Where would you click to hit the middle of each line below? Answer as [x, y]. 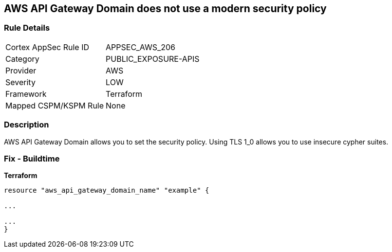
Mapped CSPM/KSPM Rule [55, 105]
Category [22, 59]
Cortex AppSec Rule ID [47, 47]
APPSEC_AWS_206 [140, 47]
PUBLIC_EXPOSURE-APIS [153, 59]
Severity [20, 82]
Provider [21, 70]
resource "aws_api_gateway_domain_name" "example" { [107, 190]
